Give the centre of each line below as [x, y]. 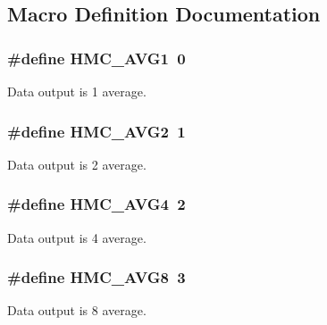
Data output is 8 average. [77, 310]
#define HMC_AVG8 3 [96, 277]
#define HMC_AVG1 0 [96, 58]
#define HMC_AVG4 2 [96, 204]
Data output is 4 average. [77, 237]
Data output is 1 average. [77, 91]
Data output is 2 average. [77, 164]
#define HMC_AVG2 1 [96, 131]
